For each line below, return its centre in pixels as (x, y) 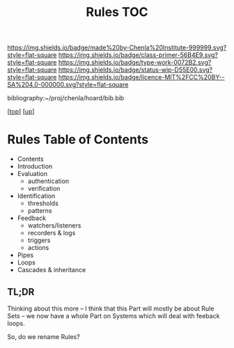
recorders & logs (52, 233)
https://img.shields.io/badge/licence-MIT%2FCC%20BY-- (141, 77)
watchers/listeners (54, 226)
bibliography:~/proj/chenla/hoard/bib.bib (66, 98)
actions (38, 248)
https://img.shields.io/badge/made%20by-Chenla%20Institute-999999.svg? (117, 48)
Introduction (35, 166)
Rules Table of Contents (78, 140)
